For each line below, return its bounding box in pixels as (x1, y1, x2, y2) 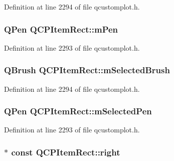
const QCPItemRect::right (11, 145, 120, 158)
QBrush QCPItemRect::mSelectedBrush (4, 64, 170, 76)
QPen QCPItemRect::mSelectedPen (4, 105, 152, 117)
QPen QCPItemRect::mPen (4, 23, 118, 35)
